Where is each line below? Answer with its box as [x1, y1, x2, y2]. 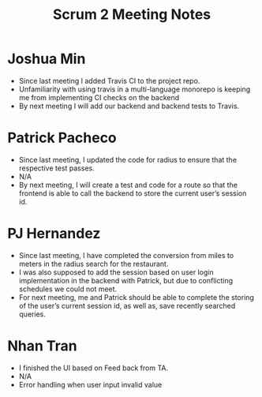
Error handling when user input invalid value [18, 380, 163, 389]
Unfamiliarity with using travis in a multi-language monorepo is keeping [18, 84, 251, 94]
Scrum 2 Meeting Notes [53, 6, 211, 24]
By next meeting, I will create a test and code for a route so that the [18, 180, 238, 189]
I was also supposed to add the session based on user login [18, 267, 214, 277]
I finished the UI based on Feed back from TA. [18, 363, 169, 373]
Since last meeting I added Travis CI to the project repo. [18, 76, 200, 85]
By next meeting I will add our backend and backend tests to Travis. [18, 101, 240, 110]
